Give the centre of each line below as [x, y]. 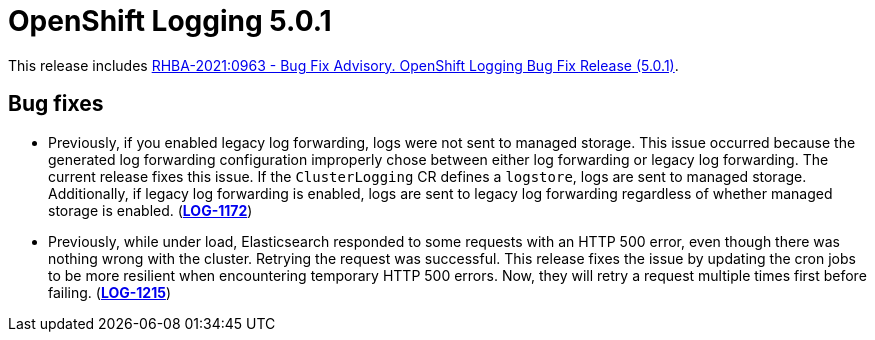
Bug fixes [56, 104]
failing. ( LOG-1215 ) [110, 292]
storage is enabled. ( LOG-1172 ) [150, 210]
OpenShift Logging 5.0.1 [170, 21]
